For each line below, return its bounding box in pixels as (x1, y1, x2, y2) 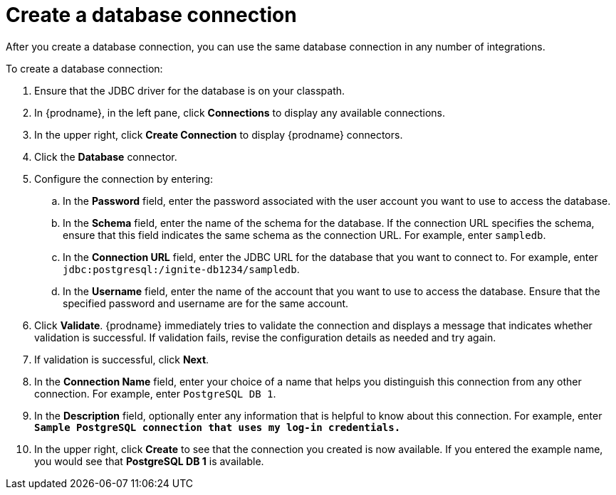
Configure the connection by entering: (34, 172, 213, 185)
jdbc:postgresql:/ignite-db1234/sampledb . (63, 262, 300, 275)
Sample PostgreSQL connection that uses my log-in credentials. (34, 421, 401, 433)
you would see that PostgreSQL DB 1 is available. (34, 454, 264, 467)
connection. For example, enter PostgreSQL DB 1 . (34, 387, 276, 400)
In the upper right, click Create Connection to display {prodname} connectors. (34, 128, 403, 141)
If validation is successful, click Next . (34, 353, 209, 366)
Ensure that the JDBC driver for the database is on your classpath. (34, 84, 345, 97)
